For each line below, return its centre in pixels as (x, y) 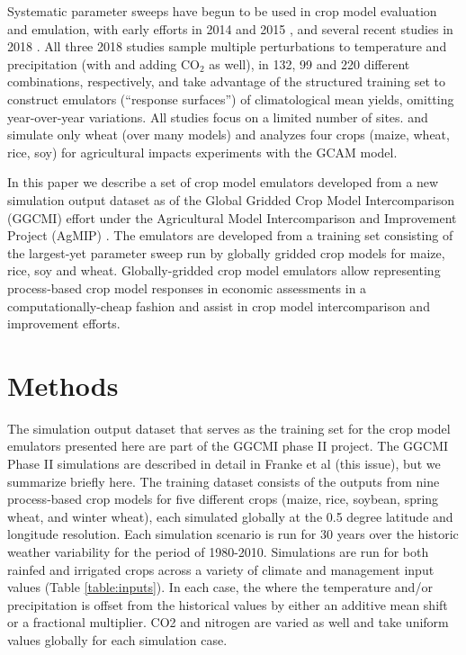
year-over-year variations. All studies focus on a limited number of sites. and (218, 117)
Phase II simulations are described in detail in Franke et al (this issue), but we (224, 463)
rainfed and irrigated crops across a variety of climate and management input (221, 569)
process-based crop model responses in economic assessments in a (187, 287)
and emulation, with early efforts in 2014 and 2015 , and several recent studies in (230, 28)
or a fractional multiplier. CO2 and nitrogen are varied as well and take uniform (228, 622)
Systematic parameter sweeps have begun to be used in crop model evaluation (222, 11)
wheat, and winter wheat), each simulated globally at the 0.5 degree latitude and (230, 516)
